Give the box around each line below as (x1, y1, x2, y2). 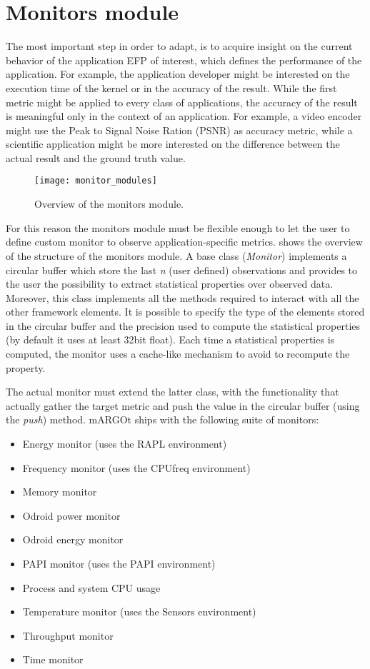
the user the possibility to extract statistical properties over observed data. (6, 276, 334, 291)
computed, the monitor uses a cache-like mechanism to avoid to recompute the (6, 346, 350, 361)
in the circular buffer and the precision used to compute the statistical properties (6, 318, 361, 333)
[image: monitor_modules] (34, 176, 157, 186)
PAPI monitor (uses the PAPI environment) (22, 556, 216, 570)
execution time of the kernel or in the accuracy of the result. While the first (6, 80, 337, 95)
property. (6, 360, 46, 375)
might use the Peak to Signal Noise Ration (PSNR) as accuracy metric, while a (6, 122, 353, 137)
